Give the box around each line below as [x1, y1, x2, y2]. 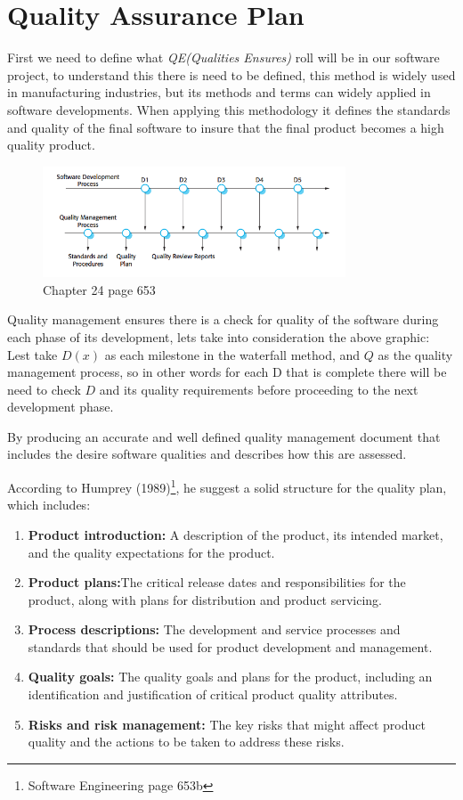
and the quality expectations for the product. [28, 543, 275, 561]
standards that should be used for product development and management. [28, 637, 433, 656]
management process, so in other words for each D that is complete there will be [7, 363, 447, 381]
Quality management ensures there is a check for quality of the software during [7, 310, 439, 329]
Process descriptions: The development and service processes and [28, 620, 401, 639]
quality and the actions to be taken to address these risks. [28, 732, 345, 751]
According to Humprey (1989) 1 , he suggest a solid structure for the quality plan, [7, 476, 447, 496]
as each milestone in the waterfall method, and [104, 345, 361, 363]
